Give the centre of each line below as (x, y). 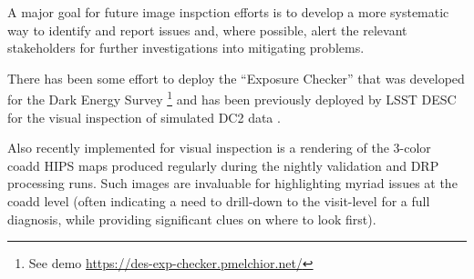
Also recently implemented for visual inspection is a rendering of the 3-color (219, 148)
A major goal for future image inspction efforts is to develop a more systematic (228, 12)
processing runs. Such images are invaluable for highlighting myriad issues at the (232, 183)
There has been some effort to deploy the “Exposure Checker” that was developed (236, 78)
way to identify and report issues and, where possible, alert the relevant (207, 30)
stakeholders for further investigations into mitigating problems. (186, 48)
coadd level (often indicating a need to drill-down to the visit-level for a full (219, 201)
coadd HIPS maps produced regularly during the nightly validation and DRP (223, 165)
